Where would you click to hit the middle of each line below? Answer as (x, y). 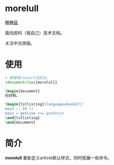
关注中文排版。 (20, 43)
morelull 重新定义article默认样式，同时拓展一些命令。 (58, 158)
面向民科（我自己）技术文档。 (35, 33)
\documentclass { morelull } (31, 82)
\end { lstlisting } (23, 118)
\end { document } (20, 122)
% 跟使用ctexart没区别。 (27, 78)
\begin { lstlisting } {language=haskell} (44, 104)
